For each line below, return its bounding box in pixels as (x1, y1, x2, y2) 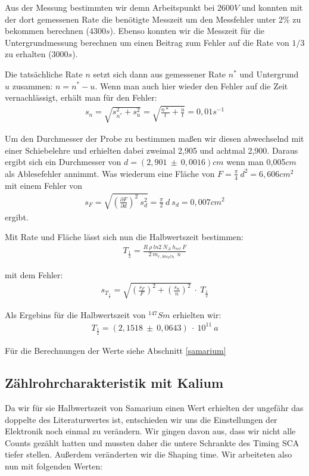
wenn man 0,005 (226, 155, 286, 168)
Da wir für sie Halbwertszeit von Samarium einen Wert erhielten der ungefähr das (5, 402, 304, 414)
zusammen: (12, 79, 53, 92)
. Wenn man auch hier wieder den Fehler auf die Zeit (95, 79, 288, 92)
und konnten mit (241, 1, 303, 13)
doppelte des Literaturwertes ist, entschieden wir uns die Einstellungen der (5, 413, 277, 425)
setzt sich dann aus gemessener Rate (93, 67, 226, 80)
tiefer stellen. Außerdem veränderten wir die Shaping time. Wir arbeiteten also (5, 448, 292, 461)
